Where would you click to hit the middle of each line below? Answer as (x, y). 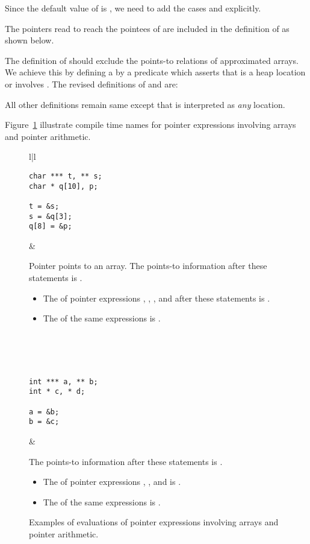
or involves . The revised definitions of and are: (91, 84)
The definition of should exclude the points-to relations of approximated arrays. (152, 60)
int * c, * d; (57, 392)
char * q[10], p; (64, 186)
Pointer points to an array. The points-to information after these (148, 266)
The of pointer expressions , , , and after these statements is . (157, 298)
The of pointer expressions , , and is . (112, 482)
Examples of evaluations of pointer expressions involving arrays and (154, 522)
